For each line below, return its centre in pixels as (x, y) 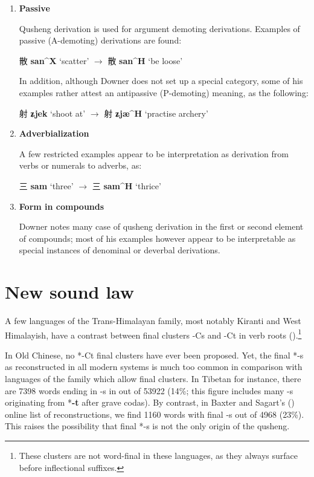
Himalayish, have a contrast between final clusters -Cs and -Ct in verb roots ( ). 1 (153, 334)
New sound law (70, 292)
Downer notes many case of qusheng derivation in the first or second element (161, 226)
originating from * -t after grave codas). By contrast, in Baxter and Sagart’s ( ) (150, 402)
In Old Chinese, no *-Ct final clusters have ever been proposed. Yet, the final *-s (154, 355)
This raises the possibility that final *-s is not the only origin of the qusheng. (147, 426)
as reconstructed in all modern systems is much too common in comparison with (154, 367)
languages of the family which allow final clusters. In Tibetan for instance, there (153, 379)
